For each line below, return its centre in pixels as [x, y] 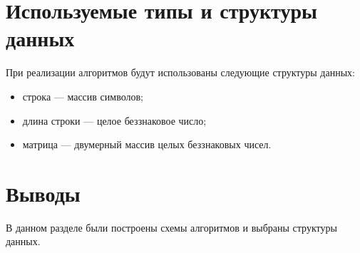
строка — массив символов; [83, 96]
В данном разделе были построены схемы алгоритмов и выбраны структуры [171, 227]
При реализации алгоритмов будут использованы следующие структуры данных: [180, 72]
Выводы [43, 193]
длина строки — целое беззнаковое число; [114, 120]
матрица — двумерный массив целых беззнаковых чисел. [147, 144]
